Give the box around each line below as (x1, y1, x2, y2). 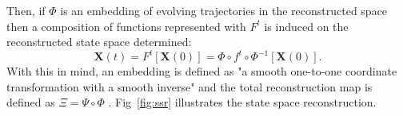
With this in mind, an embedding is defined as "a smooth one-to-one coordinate (6, 63, 397, 79)
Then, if (6, 2, 46, 18)
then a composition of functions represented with (6, 17, 246, 34)
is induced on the (264, 17, 349, 34)
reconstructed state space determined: (6, 33, 192, 50)
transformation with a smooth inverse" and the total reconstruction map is (6, 78, 373, 95)
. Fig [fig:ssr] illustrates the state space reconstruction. (108, 94, 377, 110)
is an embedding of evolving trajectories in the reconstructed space (60, 2, 388, 18)
